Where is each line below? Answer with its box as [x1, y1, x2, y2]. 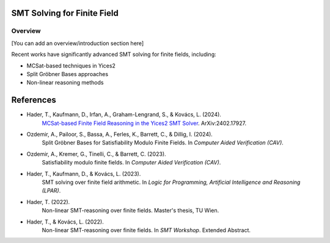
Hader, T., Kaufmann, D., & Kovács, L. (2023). [26, 170, 141, 177]
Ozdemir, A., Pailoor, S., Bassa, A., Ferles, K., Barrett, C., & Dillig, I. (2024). [26, 131, 213, 138]
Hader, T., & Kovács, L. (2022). [26, 218, 104, 225]
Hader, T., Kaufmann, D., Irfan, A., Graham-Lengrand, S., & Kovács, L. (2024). [26, 111, 221, 118]
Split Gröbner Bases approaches [26, 70, 109, 77]
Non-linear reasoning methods [26, 79, 104, 86]
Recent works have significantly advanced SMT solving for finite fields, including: [11, 51, 216, 58]
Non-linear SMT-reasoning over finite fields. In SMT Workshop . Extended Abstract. [42, 226, 251, 234]
